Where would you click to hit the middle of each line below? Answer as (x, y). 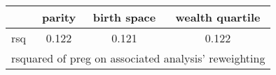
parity (59, 17)
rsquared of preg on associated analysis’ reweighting (138, 58)
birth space (124, 17)
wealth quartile (218, 17)
